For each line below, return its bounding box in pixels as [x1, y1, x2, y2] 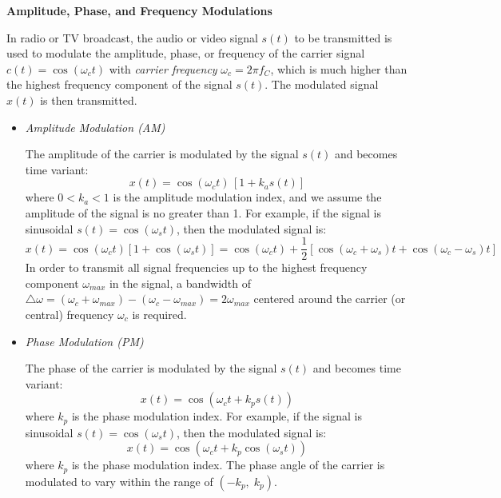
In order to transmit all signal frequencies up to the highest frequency [25, 259, 368, 276]
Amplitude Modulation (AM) [25, 118, 165, 135]
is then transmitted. [40, 91, 137, 108]
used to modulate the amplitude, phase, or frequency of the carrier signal [6, 45, 365, 62]
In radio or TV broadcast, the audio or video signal [6, 29, 258, 46]
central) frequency [25, 305, 114, 322]
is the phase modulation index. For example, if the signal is [71, 408, 362, 424]
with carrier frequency [109, 60, 217, 77]
